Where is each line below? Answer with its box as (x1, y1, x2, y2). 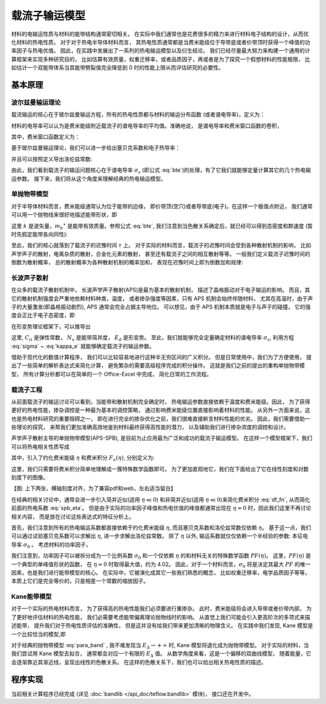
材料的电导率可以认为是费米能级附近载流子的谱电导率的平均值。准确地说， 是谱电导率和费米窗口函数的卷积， (11, 122, 283, 129)
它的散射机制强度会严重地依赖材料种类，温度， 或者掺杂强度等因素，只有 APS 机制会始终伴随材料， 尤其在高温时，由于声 (11, 295, 313, 302)
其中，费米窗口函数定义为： (11, 133, 80, 140)
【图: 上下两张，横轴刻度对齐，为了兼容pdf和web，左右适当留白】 (11, 484, 176, 492)
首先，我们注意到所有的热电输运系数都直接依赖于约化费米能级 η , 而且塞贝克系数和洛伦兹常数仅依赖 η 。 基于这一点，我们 (11, 524, 312, 531)
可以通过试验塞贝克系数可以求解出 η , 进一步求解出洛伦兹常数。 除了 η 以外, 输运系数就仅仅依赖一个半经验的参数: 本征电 (11, 532, 308, 539)
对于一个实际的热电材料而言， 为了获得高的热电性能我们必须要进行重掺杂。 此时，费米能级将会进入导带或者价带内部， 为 (11, 605, 312, 612)
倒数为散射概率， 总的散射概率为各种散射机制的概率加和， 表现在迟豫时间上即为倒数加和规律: (11, 259, 243, 266)
